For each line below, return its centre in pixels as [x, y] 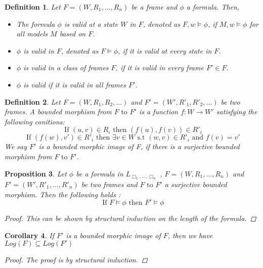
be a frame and [154, 7]
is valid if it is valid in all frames [75, 84]
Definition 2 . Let [33, 101]
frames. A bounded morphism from [58, 111]
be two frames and [109, 184]
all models [32, 34]
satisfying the [237, 111]
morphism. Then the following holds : [63, 194]
